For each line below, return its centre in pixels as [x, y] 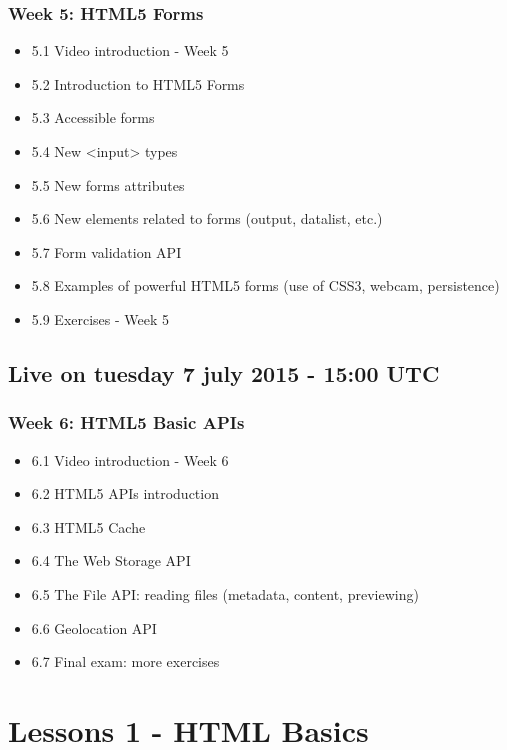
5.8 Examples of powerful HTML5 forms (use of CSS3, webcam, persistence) [265, 285]
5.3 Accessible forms [93, 117]
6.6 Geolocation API [94, 627]
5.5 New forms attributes [108, 184]
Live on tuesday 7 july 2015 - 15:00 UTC [224, 372]
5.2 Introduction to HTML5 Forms [138, 83]
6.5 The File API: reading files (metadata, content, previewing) [225, 593]
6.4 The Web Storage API [111, 560]
